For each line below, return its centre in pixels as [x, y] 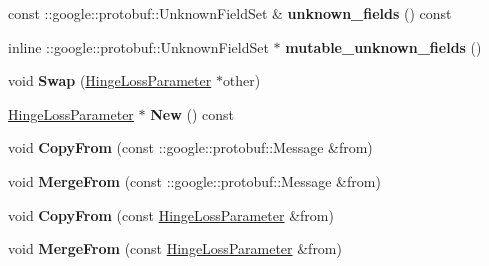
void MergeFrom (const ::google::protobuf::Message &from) [194, 180]
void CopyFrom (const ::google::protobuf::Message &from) [190, 147]
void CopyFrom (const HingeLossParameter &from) [171, 214]
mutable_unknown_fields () [383, 46]
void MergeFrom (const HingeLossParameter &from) [175, 248]
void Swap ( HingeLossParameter [110, 80]
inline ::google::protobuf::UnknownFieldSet [138, 46]
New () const [192, 113]
